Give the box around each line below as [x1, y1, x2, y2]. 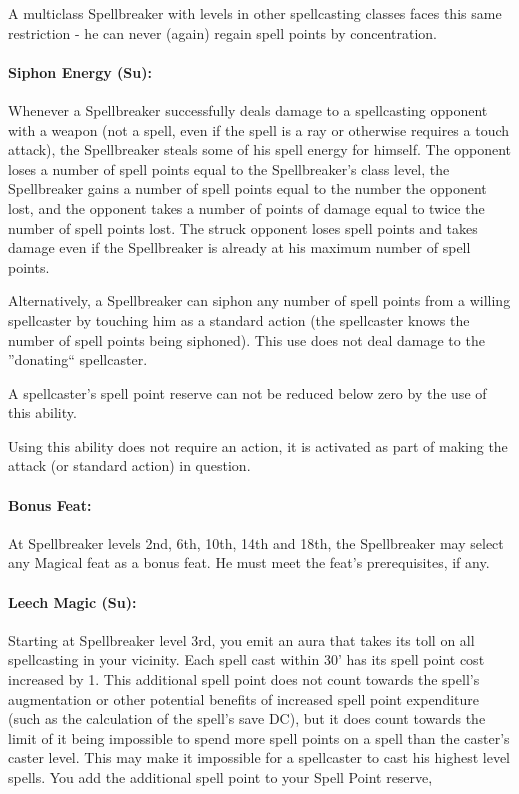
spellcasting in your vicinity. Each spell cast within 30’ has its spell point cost [8, 649, 485, 670]
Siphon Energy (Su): [8, 61, 152, 82]
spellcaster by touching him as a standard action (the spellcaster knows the [8, 309, 470, 330]
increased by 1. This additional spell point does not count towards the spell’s [8, 669, 480, 690]
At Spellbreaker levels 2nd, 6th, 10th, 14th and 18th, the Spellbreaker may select [8, 532, 504, 553]
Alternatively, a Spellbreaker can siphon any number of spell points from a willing [8, 290, 511, 311]
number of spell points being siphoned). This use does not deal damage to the [8, 329, 485, 350]
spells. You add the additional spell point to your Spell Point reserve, [8, 767, 433, 788]
